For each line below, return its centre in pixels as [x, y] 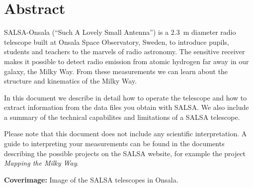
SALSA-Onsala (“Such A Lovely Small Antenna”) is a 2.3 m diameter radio [120, 32]
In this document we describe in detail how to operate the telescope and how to [126, 97]
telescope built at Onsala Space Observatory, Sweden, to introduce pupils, [117, 42]
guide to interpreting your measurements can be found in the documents [114, 143]
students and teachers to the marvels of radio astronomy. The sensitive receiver [125, 51]
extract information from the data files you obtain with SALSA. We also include [126, 107]
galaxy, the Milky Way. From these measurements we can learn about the [116, 71]
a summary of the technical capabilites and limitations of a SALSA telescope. [122, 117]
